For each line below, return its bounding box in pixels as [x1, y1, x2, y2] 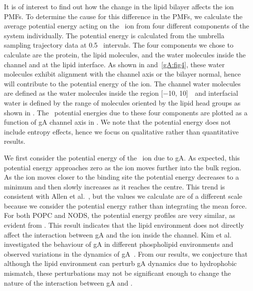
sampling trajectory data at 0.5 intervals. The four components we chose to [4, 40, 233, 50]
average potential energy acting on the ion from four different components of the [4, 21, 249, 31]
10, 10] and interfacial [168, 88, 238, 98]
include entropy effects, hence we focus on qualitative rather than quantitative [4, 126, 239, 136]
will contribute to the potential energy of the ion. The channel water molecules [4, 78, 241, 88]
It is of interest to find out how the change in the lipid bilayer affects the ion [4, 1, 234, 11]
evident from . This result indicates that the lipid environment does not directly [4, 220, 244, 230]
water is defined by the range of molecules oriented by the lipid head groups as [4, 97, 241, 107]
